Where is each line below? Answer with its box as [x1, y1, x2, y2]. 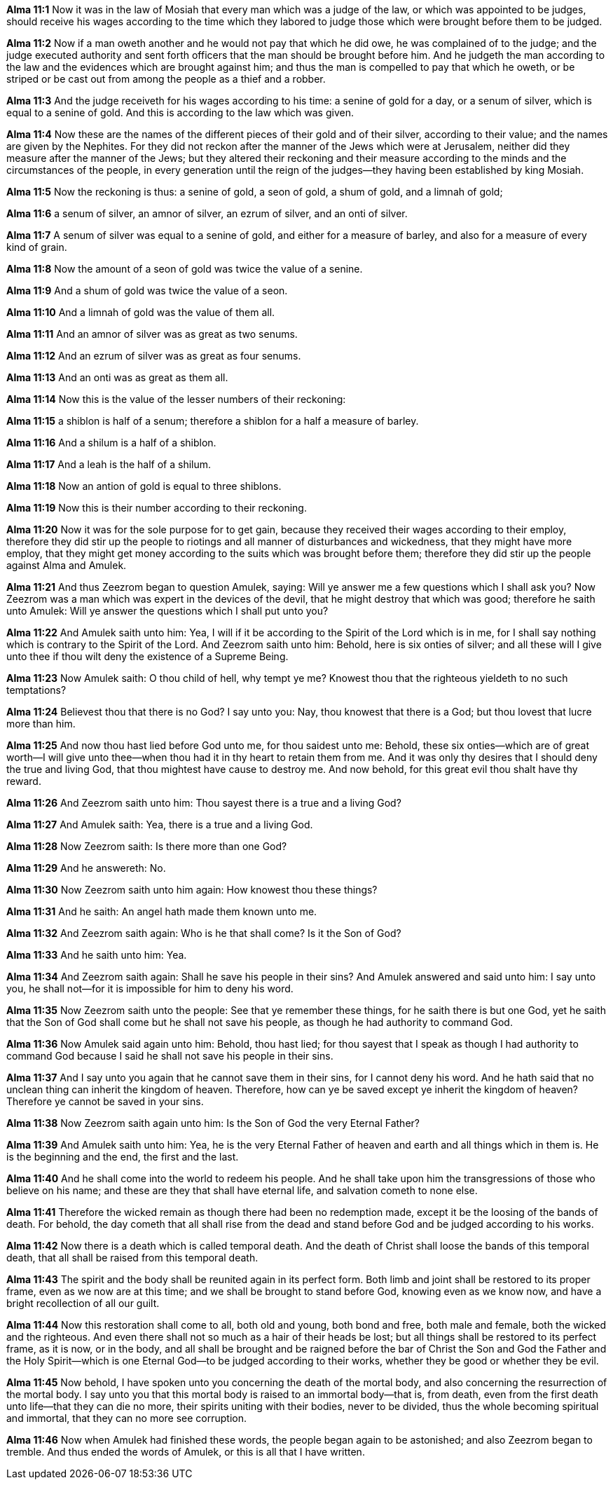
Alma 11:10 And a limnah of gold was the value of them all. [6, 306, 275, 318]
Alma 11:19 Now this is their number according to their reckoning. [6, 502, 307, 514]
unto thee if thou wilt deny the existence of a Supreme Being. [6, 650, 289, 662]
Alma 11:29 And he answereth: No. [6, 862, 166, 874]
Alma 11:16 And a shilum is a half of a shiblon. [6, 437, 216, 449]
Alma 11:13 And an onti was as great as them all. [6, 371, 228, 383]
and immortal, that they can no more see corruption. [6, 1412, 247, 1424]
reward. [6, 775, 41, 787]
